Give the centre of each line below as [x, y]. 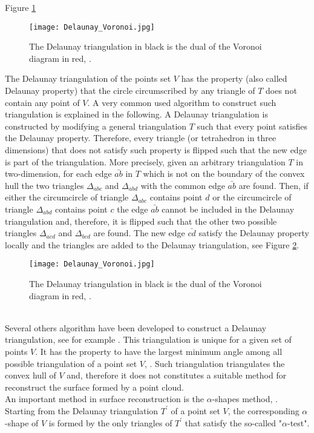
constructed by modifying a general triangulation [96, 126]
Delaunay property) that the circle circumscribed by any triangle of [130, 91]
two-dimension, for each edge [58, 174]
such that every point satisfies [252, 126]
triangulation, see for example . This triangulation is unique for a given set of [148, 339]
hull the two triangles [44, 185]
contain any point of [42, 102]
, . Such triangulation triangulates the [214, 363]
